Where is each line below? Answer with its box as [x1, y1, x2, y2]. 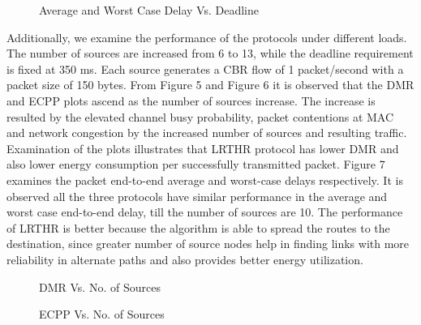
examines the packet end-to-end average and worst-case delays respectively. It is [6, 171, 403, 188]
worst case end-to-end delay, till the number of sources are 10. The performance [6, 203, 403, 220]
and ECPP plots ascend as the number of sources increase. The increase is [6, 92, 376, 109]
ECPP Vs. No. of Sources [39, 306, 165, 323]
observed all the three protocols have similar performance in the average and [6, 187, 388, 204]
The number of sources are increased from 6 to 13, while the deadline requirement [6, 45, 414, 62]
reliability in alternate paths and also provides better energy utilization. [6, 250, 363, 267]
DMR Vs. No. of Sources [39, 278, 161, 295]
